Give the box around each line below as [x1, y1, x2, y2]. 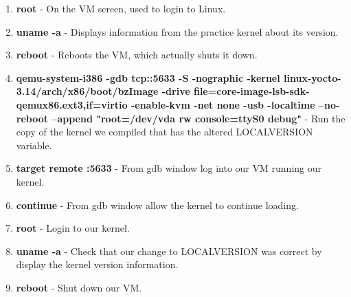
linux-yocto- [284, 70, 341, 85]
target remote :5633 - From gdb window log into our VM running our [16, 161, 322, 175]
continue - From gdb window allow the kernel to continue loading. [16, 197, 299, 212]
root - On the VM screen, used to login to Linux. [16, 1, 226, 15]
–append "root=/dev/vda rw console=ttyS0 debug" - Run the [52, 111, 346, 125]
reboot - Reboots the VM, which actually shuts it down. [16, 47, 258, 62]
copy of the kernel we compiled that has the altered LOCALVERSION [16, 124, 313, 139]
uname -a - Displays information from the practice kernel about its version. [16, 24, 339, 38]
